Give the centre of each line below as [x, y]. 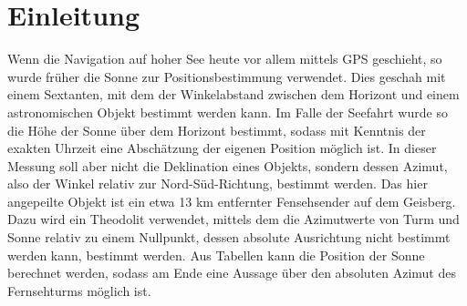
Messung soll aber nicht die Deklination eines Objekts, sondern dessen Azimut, [228, 165]
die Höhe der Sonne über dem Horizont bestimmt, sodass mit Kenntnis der [217, 130]
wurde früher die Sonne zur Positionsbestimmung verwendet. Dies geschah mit [227, 76]
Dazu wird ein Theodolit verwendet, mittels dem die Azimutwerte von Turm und [233, 219]
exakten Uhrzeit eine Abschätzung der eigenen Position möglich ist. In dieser [222, 148]
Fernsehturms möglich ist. [79, 290]
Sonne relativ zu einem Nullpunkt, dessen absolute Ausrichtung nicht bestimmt [229, 237]
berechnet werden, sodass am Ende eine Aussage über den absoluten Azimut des [232, 273]
